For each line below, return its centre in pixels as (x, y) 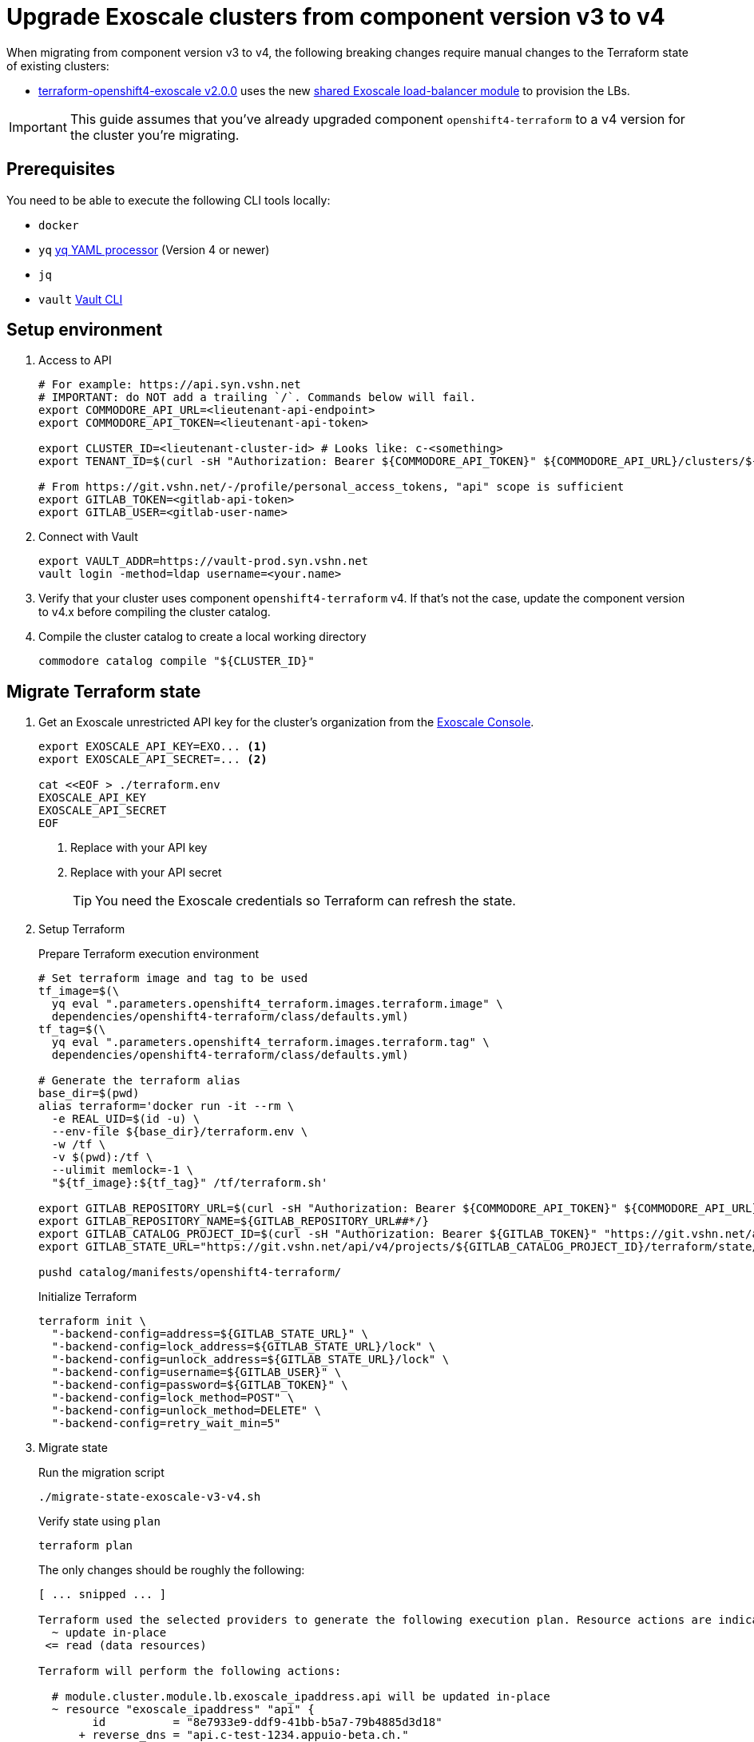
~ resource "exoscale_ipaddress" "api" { (183, 1710)
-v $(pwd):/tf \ (102, 1157)
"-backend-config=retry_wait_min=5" (166, 1424)
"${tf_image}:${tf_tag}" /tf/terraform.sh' (190, 1183)
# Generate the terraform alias (139, 1081)
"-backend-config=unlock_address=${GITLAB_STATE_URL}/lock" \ (250, 1360)
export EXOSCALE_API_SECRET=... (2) (153, 760)
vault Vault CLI (81, 299)
